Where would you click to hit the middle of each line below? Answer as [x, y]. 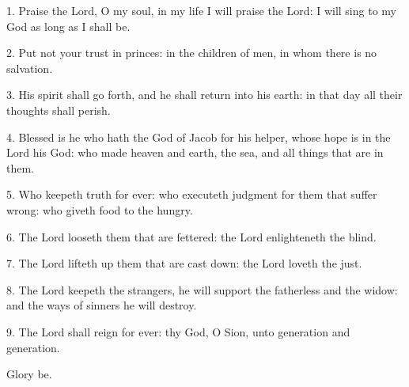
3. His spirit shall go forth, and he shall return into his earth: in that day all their [204, 95]
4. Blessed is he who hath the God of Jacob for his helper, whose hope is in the [199, 137]
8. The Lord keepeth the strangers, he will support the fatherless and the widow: [202, 289]
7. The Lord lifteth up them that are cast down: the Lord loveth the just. [184, 263]
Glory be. [29, 374]
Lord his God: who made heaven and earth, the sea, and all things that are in [195, 152]
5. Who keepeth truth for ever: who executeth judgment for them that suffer [192, 194]
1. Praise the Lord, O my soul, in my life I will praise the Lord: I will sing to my [201, 10]
